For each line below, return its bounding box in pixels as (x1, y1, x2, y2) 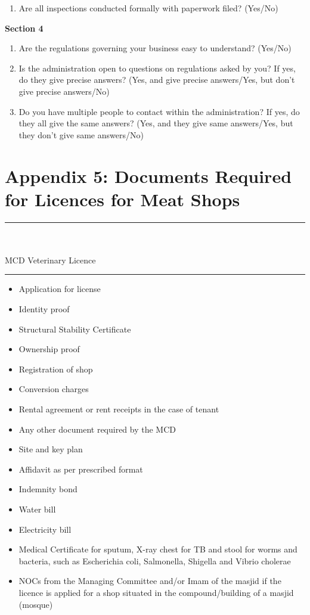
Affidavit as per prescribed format (18, 462, 143, 475)
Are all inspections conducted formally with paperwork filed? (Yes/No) (18, 2, 278, 14)
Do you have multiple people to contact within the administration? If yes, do (18, 105, 300, 117)
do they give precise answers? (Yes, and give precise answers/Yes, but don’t (18, 73, 295, 86)
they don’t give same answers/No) (18, 128, 144, 141)
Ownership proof (18, 343, 80, 355)
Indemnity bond (18, 483, 77, 495)
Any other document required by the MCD (18, 423, 176, 435)
